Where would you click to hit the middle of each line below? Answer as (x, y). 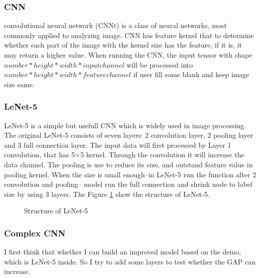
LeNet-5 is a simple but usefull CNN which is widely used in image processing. (125, 125)
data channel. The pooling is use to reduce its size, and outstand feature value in (128, 164)
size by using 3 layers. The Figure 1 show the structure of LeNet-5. (107, 194)
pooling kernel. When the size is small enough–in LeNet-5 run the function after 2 (130, 174)
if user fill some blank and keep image (191, 74)
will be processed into (160, 64)
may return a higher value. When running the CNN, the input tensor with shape (128, 55)
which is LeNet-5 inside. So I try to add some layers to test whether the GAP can (130, 261)
